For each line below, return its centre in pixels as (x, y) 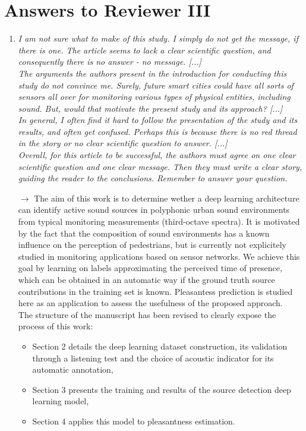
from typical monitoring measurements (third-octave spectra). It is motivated (159, 221)
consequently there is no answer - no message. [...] (110, 62)
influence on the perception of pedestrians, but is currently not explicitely (152, 245)
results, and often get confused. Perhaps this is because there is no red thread (157, 131)
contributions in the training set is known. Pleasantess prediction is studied (155, 291)
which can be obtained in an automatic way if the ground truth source (146, 279)
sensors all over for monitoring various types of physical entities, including (154, 97)
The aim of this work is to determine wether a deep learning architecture (167, 198)
